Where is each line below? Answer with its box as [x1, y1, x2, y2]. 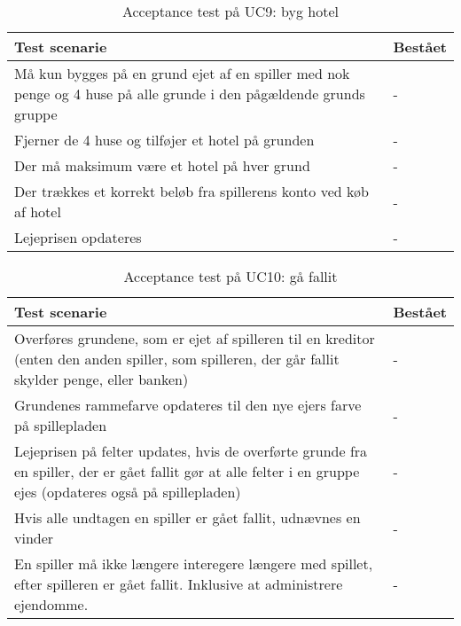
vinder [14, 528, 54, 548]
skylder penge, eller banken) [14, 369, 189, 389]
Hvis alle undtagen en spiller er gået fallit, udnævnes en [14, 507, 361, 528]
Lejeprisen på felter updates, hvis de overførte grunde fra [14, 441, 368, 461]
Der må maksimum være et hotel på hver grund [14, 155, 310, 176]
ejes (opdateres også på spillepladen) [14, 481, 241, 502]
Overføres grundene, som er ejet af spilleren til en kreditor [14, 328, 375, 348]
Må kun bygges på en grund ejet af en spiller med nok [14, 63, 350, 83]
